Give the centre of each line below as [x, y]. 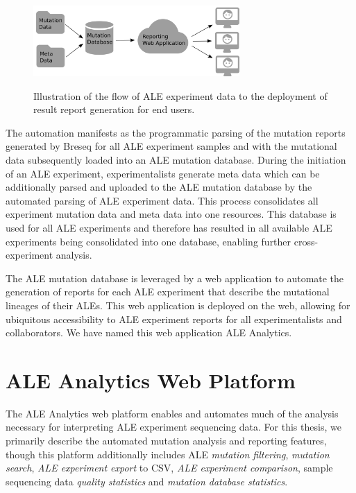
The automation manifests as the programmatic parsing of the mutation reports [176, 132]
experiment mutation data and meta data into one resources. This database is [171, 214]
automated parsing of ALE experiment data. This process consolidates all [162, 200]
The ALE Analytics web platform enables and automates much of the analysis [172, 413]
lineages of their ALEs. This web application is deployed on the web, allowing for [178, 305]
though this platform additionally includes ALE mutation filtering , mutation [168, 454]
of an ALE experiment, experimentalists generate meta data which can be [163, 173]
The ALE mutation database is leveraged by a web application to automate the [175, 278]
